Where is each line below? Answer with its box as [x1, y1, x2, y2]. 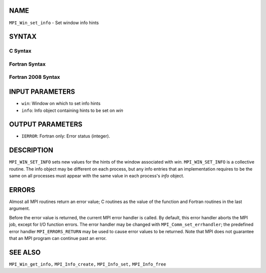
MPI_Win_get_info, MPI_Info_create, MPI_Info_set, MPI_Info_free [9, 261, 166, 267]
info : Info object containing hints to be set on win [21, 107, 123, 113]
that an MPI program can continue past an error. [9, 235, 107, 241]
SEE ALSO [9, 248, 41, 256]
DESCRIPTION [9, 146, 54, 155]
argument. [9, 205, 31, 211]
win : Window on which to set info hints [21, 101, 101, 106]
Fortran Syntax [9, 61, 46, 68]
